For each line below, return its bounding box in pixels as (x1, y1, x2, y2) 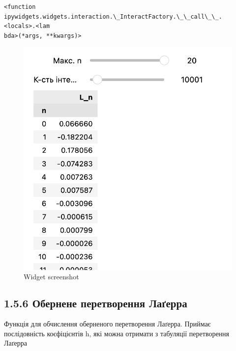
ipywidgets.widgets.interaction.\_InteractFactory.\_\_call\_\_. (4, 13, 222, 20)
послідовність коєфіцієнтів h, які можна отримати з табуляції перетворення (4, 328, 230, 338)
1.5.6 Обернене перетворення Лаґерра (4, 296, 187, 311)
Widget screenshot (24, 271, 79, 282)
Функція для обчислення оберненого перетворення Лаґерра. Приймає (4, 319, 211, 329)
